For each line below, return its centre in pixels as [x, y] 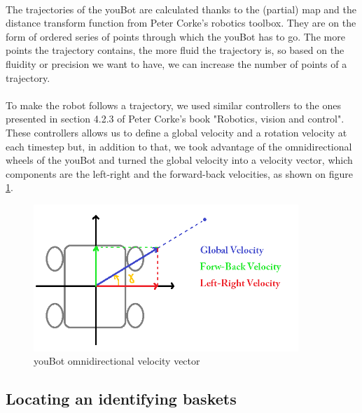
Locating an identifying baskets [121, 399]
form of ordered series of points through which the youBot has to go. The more [175, 36]
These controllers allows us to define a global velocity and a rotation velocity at [176, 132]
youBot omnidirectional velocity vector [117, 361]
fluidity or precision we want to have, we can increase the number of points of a [176, 63]
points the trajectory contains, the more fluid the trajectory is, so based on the [175, 50]
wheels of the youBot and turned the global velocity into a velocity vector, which [179, 160]
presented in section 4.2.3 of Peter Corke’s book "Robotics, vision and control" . [175, 119]
